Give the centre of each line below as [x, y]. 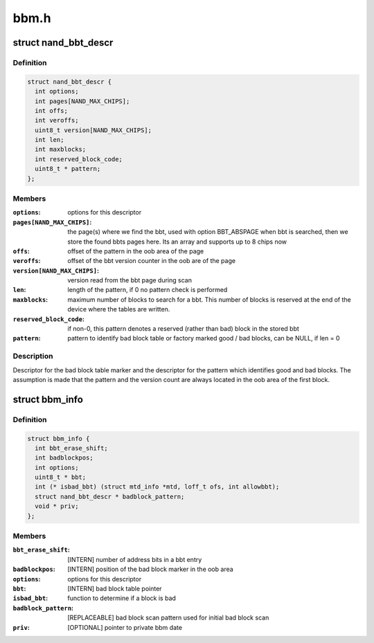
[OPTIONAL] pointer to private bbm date [125, 627]
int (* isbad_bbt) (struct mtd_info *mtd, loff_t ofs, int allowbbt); [157, 487]
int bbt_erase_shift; [72, 448]
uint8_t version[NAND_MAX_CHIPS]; [93, 130]
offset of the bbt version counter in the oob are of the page [151, 261]
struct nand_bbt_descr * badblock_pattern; [110, 496]
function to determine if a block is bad [122, 598]
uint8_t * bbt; [61, 477]
